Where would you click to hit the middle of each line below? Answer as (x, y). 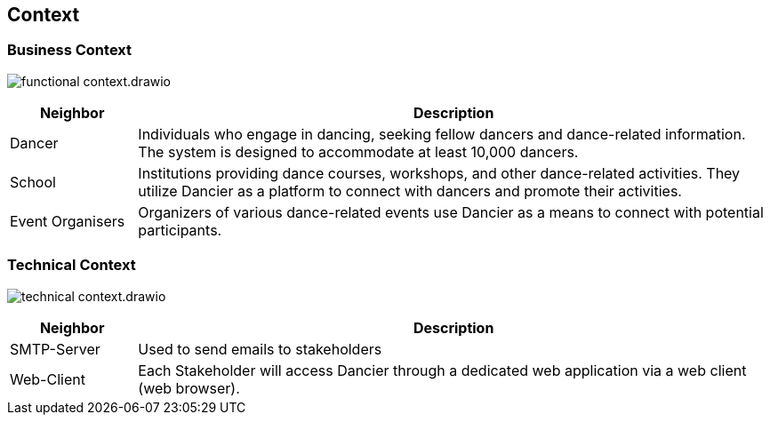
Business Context (70, 50)
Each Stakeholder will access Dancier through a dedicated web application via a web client (442, 370)
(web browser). (189, 388)
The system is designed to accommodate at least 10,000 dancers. (358, 151)
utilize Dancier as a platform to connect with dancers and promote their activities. (410, 191)
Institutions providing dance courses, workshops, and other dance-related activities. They (439, 173)
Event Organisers (68, 221)
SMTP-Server (55, 349)
